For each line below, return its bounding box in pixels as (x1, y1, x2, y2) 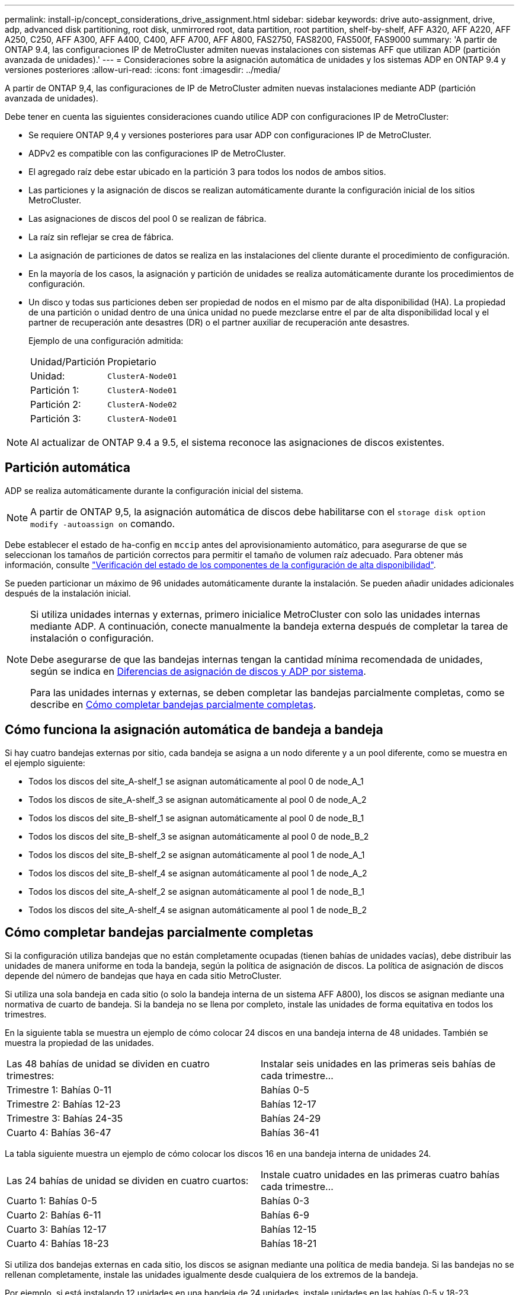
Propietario (107, 356, 156, 368)
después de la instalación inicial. (5, 588, 131, 598)
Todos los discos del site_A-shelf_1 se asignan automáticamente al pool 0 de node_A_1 (28, 776, 364, 786)
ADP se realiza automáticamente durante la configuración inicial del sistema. (5, 485, 303, 496)
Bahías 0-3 (261, 1194, 309, 1207)
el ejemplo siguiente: (5, 757, 85, 768)
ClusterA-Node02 (107, 400, 177, 409)
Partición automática (5, 460, 130, 476)
